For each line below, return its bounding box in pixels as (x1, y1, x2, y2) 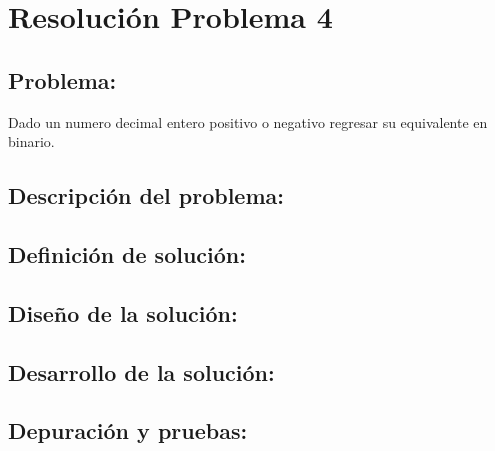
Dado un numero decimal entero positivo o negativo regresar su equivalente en (8, 111, 488, 132)
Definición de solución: (8, 238, 246, 269)
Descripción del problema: (8, 180, 284, 211)
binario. (8, 131, 55, 152)
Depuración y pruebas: (8, 415, 248, 446)
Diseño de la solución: (8, 297, 238, 328)
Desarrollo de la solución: (8, 356, 275, 387)
